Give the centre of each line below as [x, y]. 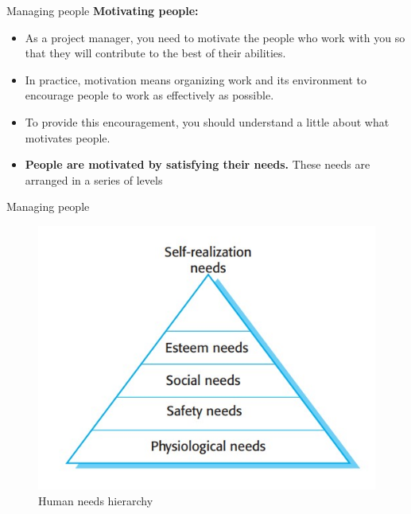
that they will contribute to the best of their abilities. [155, 53]
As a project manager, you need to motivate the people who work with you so [215, 37]
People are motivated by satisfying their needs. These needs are [198, 164]
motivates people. [68, 137]
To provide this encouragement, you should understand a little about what [207, 121]
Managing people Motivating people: [103, 10]
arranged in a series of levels [94, 179]
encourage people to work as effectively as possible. [149, 95]
